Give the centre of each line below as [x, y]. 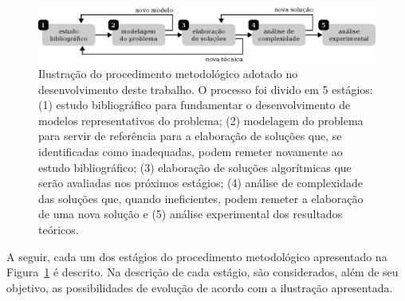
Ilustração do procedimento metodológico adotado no [168, 73]
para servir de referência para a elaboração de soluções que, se [190, 136]
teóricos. [59, 229]
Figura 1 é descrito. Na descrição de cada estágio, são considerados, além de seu [202, 272]
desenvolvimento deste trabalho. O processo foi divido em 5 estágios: [206, 89]
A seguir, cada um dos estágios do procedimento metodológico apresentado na [197, 256]
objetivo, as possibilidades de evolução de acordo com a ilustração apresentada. [200, 287]
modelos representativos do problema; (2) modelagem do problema [201, 120]
